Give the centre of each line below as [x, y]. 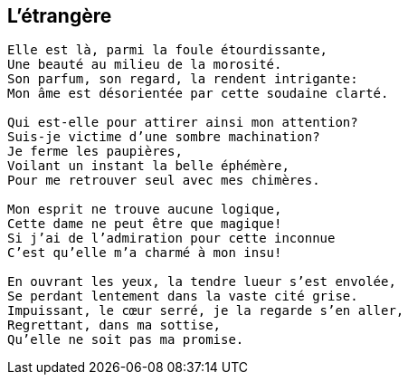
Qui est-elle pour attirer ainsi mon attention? [183, 123]
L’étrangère [60, 16]
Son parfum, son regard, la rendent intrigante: [183, 79]
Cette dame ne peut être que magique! [145, 224]
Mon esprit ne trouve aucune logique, [145, 210]
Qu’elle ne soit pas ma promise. [126, 340]
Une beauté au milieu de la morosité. [145, 65]
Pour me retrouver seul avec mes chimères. [164, 181]
